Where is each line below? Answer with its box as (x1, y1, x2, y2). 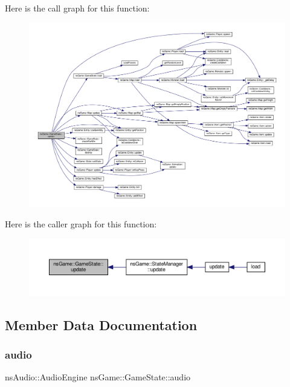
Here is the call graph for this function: (5, 2, 150, 14)
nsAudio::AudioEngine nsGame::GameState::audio (5, 371, 191, 383)
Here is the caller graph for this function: (5, 218, 157, 230)
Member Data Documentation (5, 315, 198, 334)
